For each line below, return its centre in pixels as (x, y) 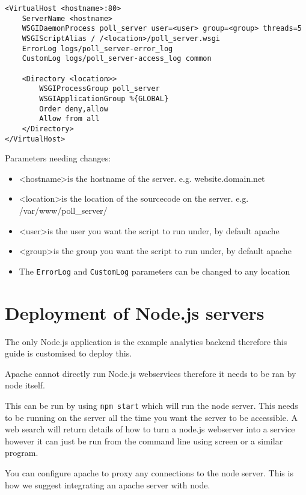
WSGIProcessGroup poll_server (99, 89)
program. (22, 453)
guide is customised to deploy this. (69, 353)
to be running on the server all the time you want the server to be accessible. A (151, 417)
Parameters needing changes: (58, 158)
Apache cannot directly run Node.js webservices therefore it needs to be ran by (151, 373)
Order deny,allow (74, 109)
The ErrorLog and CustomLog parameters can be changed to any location (155, 271)
